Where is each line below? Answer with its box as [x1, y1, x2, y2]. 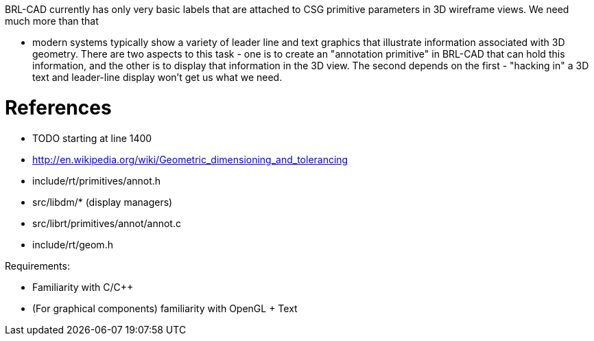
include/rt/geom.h [32, 238, 113, 250]
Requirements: [5, 259, 70, 272]
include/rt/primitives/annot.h [32, 174, 161, 187]
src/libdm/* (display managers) [32, 196, 173, 208]
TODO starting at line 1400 [32, 132, 152, 144]
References [5, 95, 112, 119]
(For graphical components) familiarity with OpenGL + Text [32, 302, 298, 314]
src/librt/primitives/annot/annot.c [32, 217, 181, 229]
